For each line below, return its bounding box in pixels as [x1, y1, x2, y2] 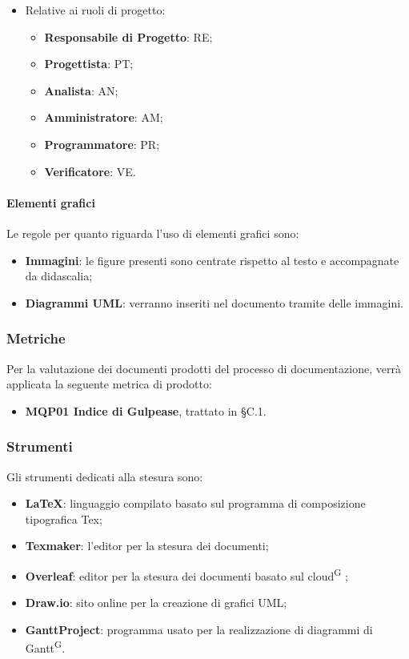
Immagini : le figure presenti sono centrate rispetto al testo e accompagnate [25, 251, 399, 268]
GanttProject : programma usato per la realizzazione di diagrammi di [25, 621, 373, 637]
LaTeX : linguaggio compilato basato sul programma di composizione [25, 495, 366, 512]
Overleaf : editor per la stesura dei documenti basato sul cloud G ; [25, 565, 348, 584]
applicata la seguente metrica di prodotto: [6, 376, 212, 392]
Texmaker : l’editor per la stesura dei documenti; [25, 537, 269, 554]
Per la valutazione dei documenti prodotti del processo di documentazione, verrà [6, 360, 401, 376]
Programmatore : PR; [44, 135, 160, 152]
